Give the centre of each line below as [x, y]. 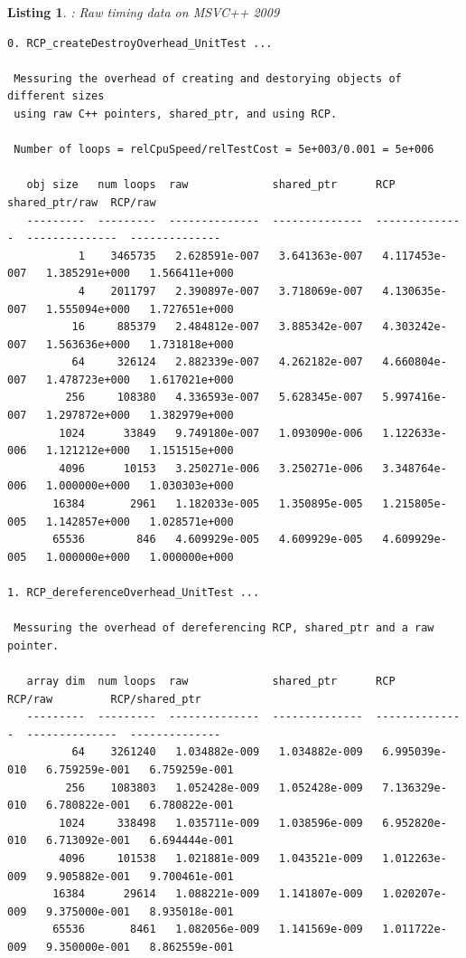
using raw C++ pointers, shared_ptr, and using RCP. [176, 114]
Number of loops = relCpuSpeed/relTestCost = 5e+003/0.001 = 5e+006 [224, 150]
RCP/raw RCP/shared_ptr [104, 699]
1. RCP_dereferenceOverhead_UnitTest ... [134, 593]
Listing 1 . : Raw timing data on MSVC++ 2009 [144, 12]
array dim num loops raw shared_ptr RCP [211, 681]
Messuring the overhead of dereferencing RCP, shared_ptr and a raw [224, 628]
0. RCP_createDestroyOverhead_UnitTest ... [140, 43]
